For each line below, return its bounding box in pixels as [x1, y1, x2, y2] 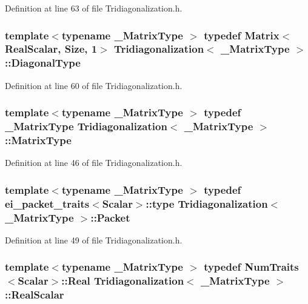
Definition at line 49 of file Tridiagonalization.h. [5, 233, 182, 246]
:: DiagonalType [5, 55, 81, 70]
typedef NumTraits [204, 259, 299, 274]
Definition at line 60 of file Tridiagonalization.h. [5, 79, 182, 91]
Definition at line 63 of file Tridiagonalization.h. [5, 2, 182, 14]
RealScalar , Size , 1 [5, 41, 98, 56]
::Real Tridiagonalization [61, 273, 184, 288]
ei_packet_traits [5, 196, 90, 211]
